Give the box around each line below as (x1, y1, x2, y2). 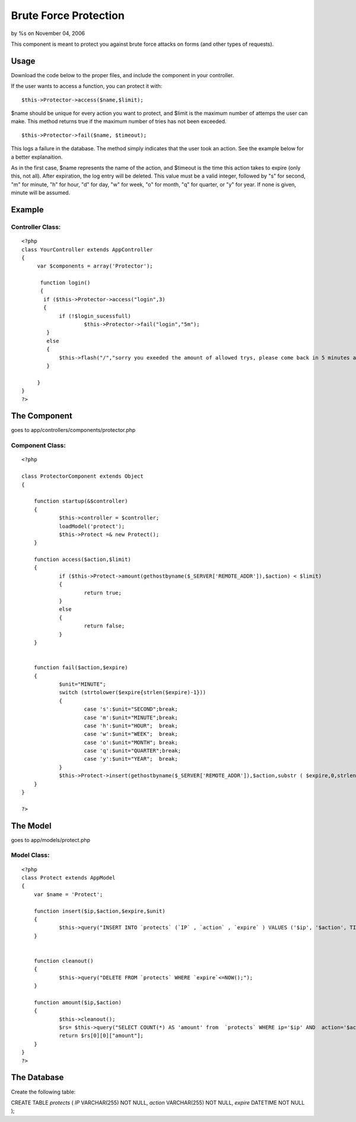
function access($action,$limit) (33, 556, 132, 563)
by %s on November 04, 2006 (11, 30, 85, 37)
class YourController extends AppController (21, 246, 154, 253)
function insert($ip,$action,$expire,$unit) (33, 907, 166, 915)
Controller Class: (11, 223, 61, 231)
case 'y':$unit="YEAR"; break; (84, 755, 178, 762)
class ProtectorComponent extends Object (21, 473, 144, 480)
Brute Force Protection (11, 9, 125, 22)
